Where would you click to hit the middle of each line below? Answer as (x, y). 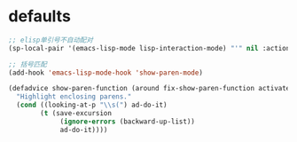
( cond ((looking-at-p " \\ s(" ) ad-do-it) (92, 105)
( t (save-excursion (76, 114)
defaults (40, 16)
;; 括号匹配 (28, 64)
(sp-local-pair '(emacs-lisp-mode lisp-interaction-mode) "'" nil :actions (151, 48)
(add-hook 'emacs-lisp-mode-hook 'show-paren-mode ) (106, 73)
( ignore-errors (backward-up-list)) (128, 122)
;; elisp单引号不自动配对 (51, 40)
